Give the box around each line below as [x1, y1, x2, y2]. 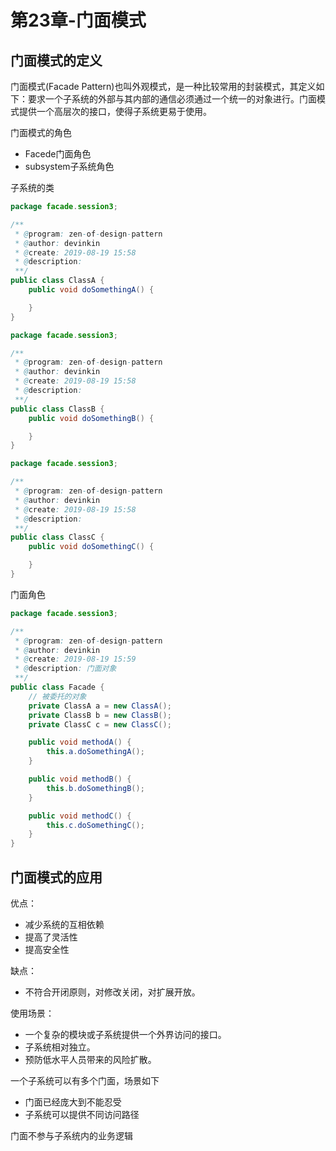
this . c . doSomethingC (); [46, 820, 145, 830]
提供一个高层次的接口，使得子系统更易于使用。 [18, 106, 212, 117]
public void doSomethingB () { [28, 413, 155, 423]
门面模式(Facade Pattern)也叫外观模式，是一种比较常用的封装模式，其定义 [10, 81, 317, 92]
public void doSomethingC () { [28, 542, 155, 552]
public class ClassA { [10, 276, 105, 286]
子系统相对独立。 [24, 1041, 96, 1053]
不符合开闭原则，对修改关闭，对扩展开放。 [24, 986, 201, 998]
